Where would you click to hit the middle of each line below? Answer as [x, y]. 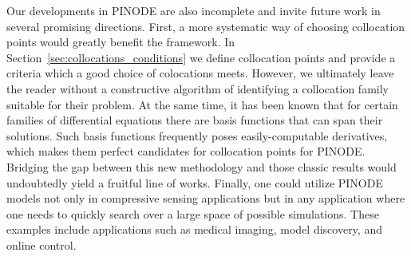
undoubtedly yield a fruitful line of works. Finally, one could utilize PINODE [195, 182]
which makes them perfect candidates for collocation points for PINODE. [186, 151]
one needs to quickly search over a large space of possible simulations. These [193, 213]
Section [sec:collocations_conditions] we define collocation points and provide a [201, 57]
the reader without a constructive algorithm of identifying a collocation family [198, 88]
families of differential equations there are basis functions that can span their [195, 120]
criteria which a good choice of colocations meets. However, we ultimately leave [200, 73]
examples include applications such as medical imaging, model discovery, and [194, 229]
